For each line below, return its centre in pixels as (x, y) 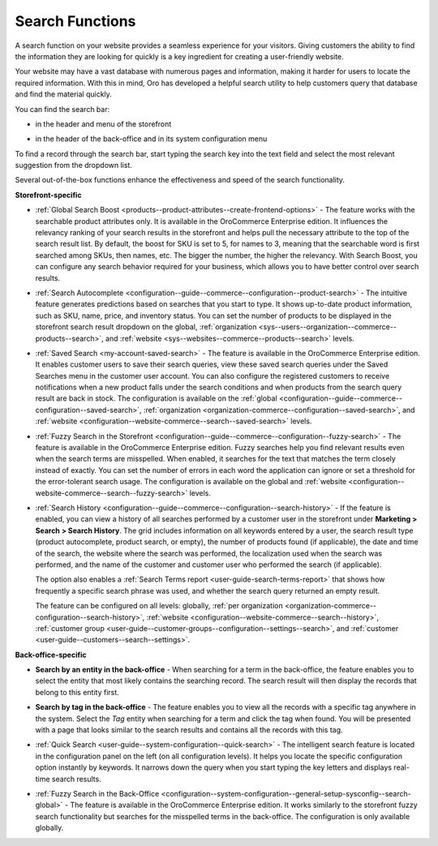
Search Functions (75, 21)
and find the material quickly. (64, 94)
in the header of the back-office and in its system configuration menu (151, 139)
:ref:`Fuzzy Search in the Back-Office (97, 793)
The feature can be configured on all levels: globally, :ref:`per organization (159, 606)
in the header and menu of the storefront (103, 124)
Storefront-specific (48, 195)
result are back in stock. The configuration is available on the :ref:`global (156, 398)
